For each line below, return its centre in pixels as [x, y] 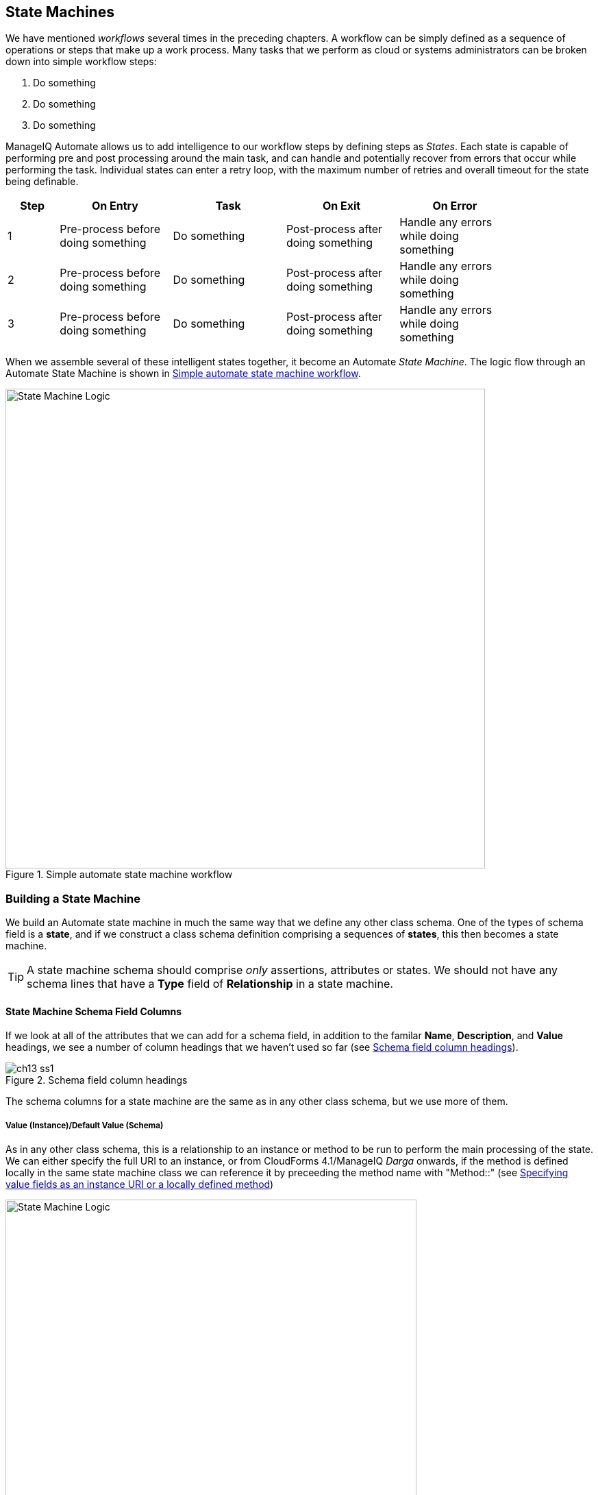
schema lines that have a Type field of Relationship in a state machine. [210, 984]
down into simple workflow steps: [81, 62]
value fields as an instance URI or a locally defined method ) [140, 1184]
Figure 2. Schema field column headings [97, 1080]
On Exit [341, 206]
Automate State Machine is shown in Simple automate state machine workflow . [183, 374]
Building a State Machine [73, 898]
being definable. [42, 182]
